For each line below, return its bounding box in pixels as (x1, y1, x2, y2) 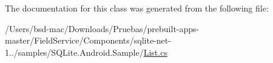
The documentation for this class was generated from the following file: (5, 2, 269, 14)
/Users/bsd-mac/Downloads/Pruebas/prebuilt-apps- (5, 22, 200, 35)
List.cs (143, 45, 167, 58)
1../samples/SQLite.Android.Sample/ (5, 45, 144, 58)
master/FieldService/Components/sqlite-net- (5, 34, 171, 47)
